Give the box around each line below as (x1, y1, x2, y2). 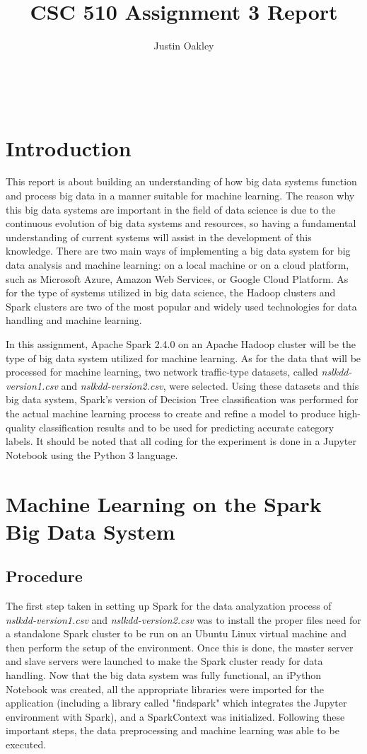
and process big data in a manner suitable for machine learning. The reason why (6, 188, 355, 203)
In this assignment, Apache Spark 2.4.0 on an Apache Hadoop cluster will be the (6, 336, 356, 351)
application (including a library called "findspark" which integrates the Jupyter (6, 695, 347, 710)
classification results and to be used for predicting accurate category (39, 419, 334, 434)
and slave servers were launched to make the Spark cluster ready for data (6, 654, 323, 668)
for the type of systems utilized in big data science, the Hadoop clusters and (6, 285, 336, 300)
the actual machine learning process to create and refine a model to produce (6, 405, 336, 420)
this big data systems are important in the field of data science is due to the (6, 202, 336, 216)
